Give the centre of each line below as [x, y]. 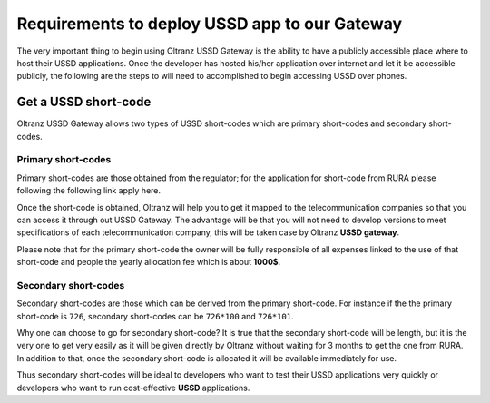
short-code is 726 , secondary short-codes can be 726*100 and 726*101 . [155, 316]
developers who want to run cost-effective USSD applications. [133, 388]
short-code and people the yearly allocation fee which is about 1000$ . [149, 262]
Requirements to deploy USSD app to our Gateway [210, 24]
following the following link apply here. [89, 191]
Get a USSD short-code [84, 102]
